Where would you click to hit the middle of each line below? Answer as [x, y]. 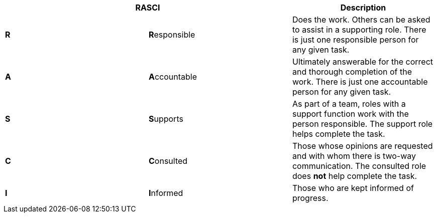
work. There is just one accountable [360, 82]
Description [363, 8]
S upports [166, 119]
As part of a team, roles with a [349, 104]
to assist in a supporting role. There [359, 30]
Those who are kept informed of [353, 188]
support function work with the [350, 114]
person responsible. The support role [362, 124]
